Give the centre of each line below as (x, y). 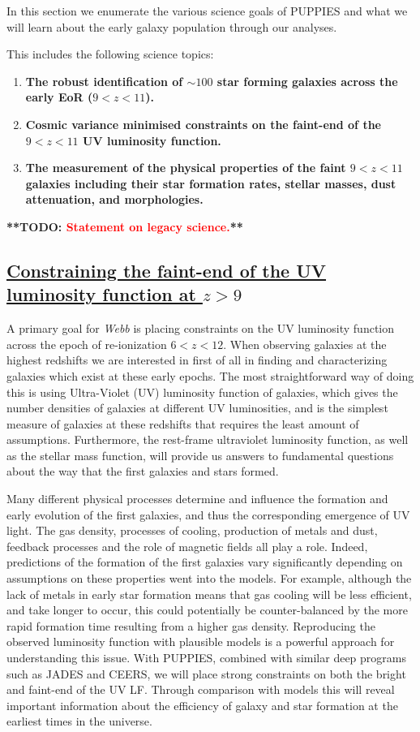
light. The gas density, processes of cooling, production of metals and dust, (192, 530)
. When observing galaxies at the (305, 344)
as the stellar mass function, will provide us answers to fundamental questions (200, 455)
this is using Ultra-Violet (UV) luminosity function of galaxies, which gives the (202, 392)
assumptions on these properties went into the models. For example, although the (209, 578)
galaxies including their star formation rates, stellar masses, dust (211, 183)
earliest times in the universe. (79, 721)
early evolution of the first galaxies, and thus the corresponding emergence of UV (208, 514)
